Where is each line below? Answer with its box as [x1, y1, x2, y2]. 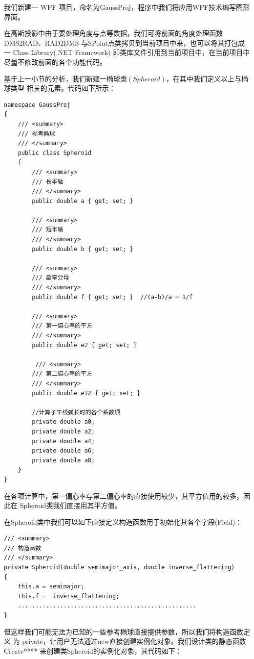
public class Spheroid [18, 149, 91, 156]
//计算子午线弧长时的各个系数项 [32, 408, 121, 416]
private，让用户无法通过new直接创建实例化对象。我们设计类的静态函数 [22, 636, 246, 646]
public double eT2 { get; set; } [32, 389, 141, 397]
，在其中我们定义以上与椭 [166, 73, 248, 83]
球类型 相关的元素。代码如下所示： [4, 83, 116, 93]
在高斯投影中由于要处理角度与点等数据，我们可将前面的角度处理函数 [4, 28, 223, 38]
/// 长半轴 [32, 178, 63, 185]
